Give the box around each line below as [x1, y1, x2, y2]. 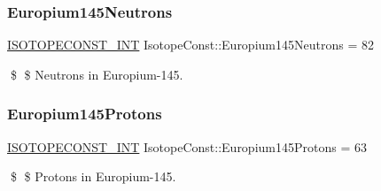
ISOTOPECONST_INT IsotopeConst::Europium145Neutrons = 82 [7, 35, 374, 54]
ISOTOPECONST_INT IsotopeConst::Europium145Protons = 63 [7, 137, 367, 156]
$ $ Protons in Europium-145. [10, 167, 176, 186]
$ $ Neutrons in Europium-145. [10, 65, 183, 83]
